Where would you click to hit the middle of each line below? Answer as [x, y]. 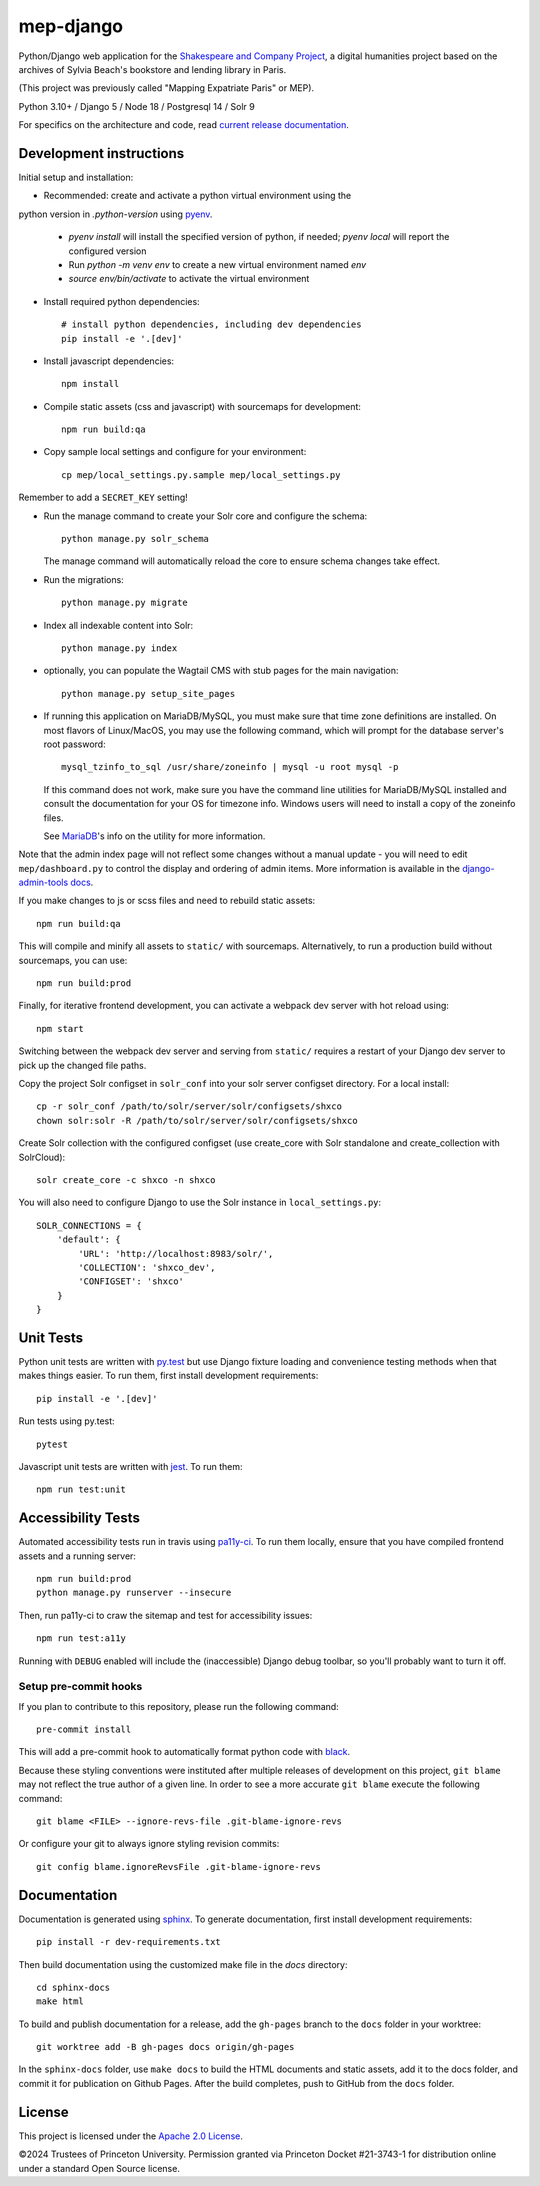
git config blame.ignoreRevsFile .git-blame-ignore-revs [179, 1866]
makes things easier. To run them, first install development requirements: [168, 1376]
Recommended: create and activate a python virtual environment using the [197, 196]
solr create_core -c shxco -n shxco [126, 1179]
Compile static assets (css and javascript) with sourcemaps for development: [202, 406]
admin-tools [43, 882]
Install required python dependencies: [121, 301]
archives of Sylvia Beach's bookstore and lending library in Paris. [152, 69]
